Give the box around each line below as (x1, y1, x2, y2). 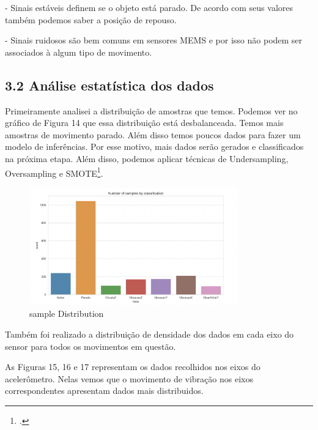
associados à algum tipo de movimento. (5, 45, 152, 58)
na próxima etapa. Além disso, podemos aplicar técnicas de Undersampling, (5, 152, 289, 165)
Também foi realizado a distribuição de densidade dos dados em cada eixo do (5, 327, 294, 340)
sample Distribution (29, 307, 104, 320)
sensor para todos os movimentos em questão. (5, 339, 176, 352)
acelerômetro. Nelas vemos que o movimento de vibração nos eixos (5, 372, 253, 385)
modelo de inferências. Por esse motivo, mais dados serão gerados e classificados (5, 140, 304, 153)
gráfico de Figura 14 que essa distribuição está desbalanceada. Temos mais (5, 116, 284, 129)
